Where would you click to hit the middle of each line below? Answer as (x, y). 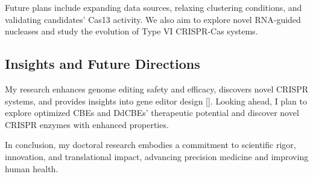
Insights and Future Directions (103, 64)
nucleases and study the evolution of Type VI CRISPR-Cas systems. (131, 31)
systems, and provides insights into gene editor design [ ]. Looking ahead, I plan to (156, 101)
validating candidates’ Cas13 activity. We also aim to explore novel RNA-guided (153, 19)
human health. (32, 168)
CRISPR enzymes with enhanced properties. (87, 124)
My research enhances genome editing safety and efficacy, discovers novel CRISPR (157, 88)
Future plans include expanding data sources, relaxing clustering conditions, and (153, 7)
